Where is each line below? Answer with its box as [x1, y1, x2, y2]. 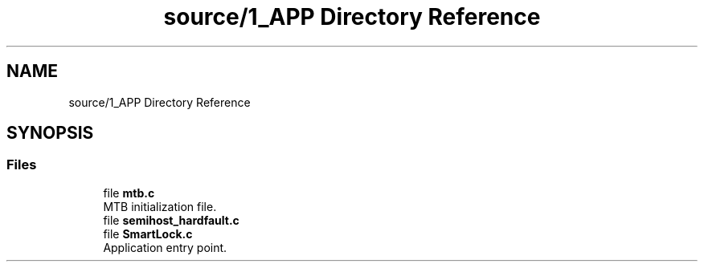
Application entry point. [103, 240, 227, 254]
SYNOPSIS [6, 123, 94, 144]
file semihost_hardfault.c [103, 213, 239, 227]
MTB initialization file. [103, 199, 217, 213]
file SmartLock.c [103, 226, 193, 241]
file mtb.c [103, 185, 155, 200]
